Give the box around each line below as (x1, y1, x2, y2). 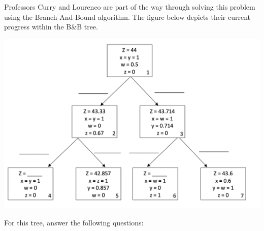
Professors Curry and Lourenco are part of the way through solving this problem (4, 2, 255, 12)
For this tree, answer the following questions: (4, 217, 144, 228)
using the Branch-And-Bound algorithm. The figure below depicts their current (4, 11, 250, 22)
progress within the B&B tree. (4, 21, 98, 32)
